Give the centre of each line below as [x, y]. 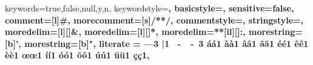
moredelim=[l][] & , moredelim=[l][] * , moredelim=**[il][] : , [125, 32]
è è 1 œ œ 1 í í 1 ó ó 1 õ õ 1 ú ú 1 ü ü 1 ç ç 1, [77, 55]
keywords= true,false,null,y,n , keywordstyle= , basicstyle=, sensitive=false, [150, 8]
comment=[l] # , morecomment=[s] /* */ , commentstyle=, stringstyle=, [154, 20]
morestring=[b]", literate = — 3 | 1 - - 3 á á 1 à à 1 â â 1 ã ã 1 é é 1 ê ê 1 [167, 43]
